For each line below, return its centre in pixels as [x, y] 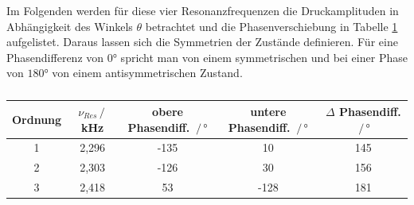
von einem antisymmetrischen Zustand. [147, 73]
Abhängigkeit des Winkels [70, 26]
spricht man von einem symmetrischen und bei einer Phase [264, 57]
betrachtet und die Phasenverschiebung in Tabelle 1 [271, 26]
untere [268, 111]
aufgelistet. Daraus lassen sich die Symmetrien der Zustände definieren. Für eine [202, 42]
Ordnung [37, 119]
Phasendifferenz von [55, 57]
